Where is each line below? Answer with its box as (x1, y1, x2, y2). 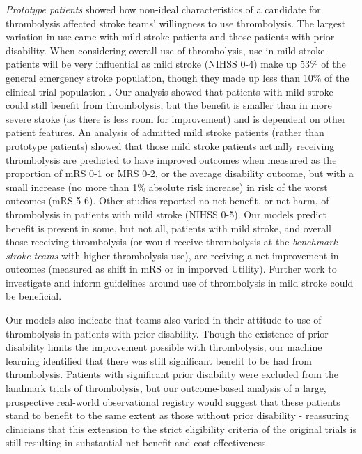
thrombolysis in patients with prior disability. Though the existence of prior (6, 326, 329, 340)
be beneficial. (6, 289, 62, 303)
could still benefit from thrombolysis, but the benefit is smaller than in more (6, 98, 332, 112)
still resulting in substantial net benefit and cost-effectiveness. (6, 435, 269, 450)
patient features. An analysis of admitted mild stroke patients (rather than (6, 125, 324, 139)
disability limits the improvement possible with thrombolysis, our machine (6, 340, 322, 354)
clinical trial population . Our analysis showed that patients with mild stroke (6, 84, 333, 98)
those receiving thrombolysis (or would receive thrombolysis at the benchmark (6, 234, 338, 249)
